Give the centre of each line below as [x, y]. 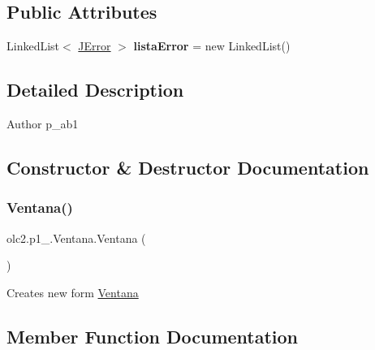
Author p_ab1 [43, 123]
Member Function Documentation [153, 336]
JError [95, 46]
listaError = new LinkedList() [212, 46]
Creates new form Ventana [73, 292]
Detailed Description [95, 90]
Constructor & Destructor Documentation [188, 167]
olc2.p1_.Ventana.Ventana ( [76, 238]
